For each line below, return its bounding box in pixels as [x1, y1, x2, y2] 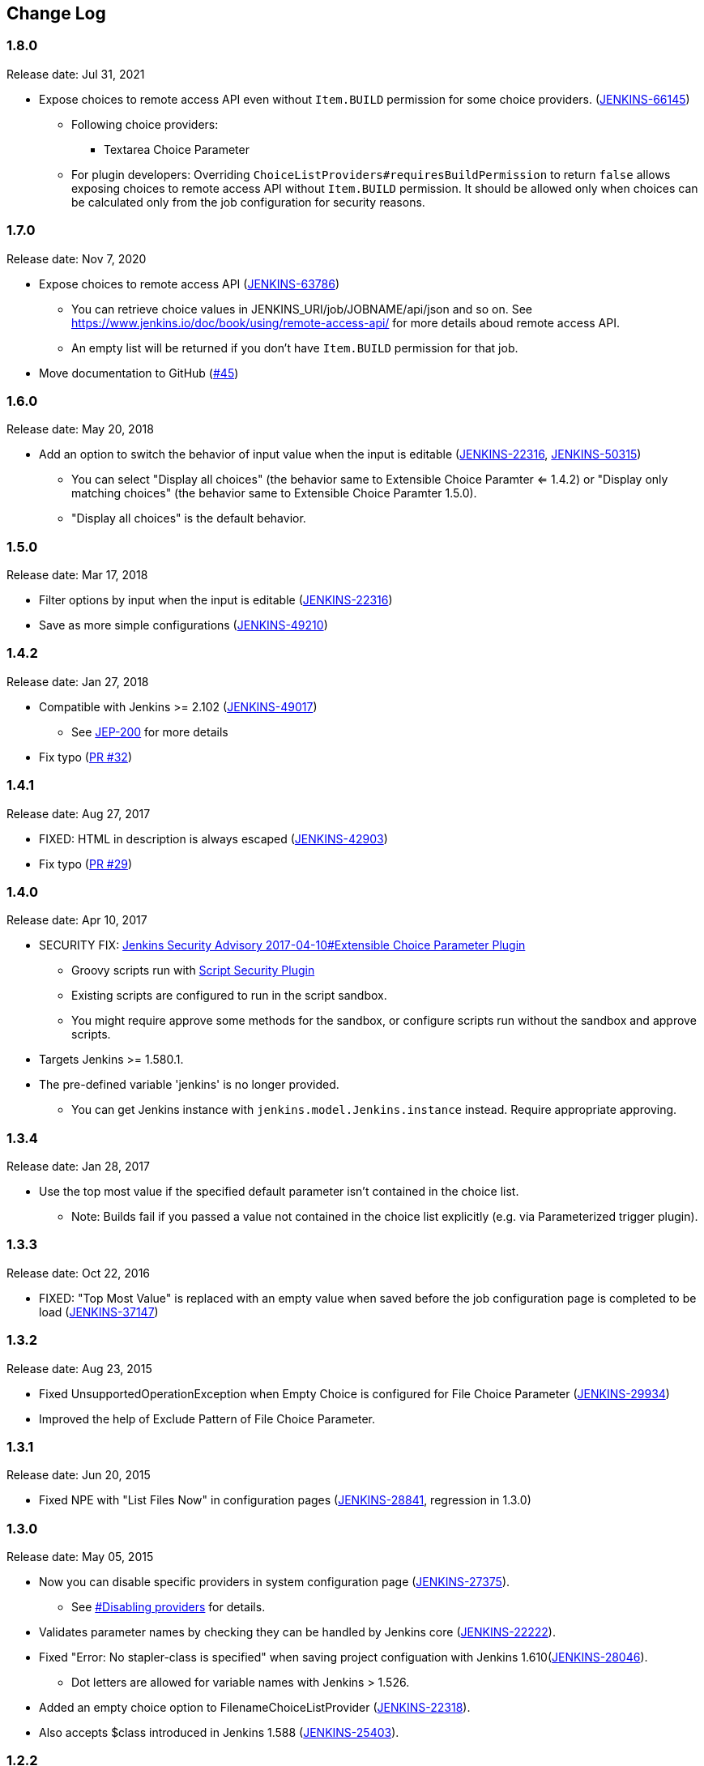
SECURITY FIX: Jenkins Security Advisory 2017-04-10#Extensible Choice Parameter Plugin [39, 938, 526, 953]
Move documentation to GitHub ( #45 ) [39, 365, 239, 380]
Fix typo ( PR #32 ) [39, 749, 133, 764]
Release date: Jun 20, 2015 [6, 1468, 151, 1482]
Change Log [6, 3, 106, 23]
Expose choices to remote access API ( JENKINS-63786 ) [39, 276, 339, 291]
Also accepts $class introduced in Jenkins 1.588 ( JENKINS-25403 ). [39, 1725, 399, 1740]
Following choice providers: [71, 117, 219, 131]
